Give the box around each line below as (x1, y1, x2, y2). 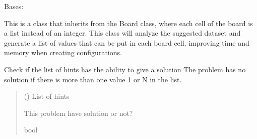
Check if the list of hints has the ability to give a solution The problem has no (4, 64, 246, 74)
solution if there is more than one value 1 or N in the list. (4, 74, 182, 84)
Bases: (4, 1, 24, 11)
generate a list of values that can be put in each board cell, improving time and (4, 37, 249, 48)
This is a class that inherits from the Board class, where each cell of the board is (4, 18, 253, 28)
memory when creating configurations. (4, 47, 122, 58)
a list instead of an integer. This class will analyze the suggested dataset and (4, 28, 241, 38)
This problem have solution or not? (24, 107, 133, 118)
